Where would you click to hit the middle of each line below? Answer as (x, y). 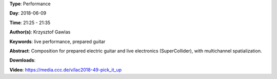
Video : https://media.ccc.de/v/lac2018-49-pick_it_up (66, 70)
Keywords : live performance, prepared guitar (57, 42)
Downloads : (23, 60)
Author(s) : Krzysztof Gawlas (40, 32)
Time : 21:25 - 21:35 (30, 23)
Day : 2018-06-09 (28, 13)
